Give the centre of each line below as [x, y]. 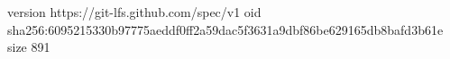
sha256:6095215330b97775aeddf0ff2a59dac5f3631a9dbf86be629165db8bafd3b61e [225, 29]
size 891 [29, 47]
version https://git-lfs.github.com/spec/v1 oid [134, 12]
